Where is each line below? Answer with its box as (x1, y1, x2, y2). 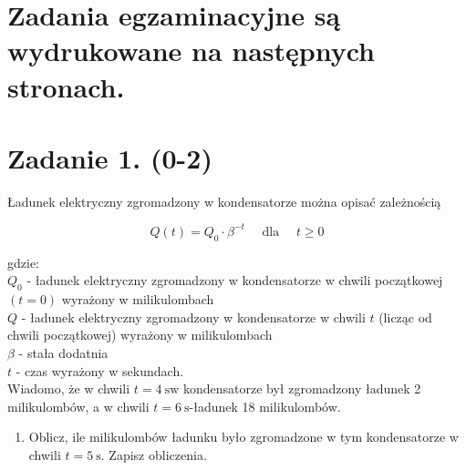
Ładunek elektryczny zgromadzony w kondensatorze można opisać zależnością (7, 191, 441, 210)
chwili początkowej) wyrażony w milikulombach (7, 325, 273, 344)
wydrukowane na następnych (7, 32, 376, 69)
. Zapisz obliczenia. (100, 444, 207, 464)
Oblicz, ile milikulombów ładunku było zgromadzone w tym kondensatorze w (28, 427, 459, 446)
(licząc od (378, 307, 432, 326)
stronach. (7, 67, 125, 105)
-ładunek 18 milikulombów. (189, 396, 341, 415)
